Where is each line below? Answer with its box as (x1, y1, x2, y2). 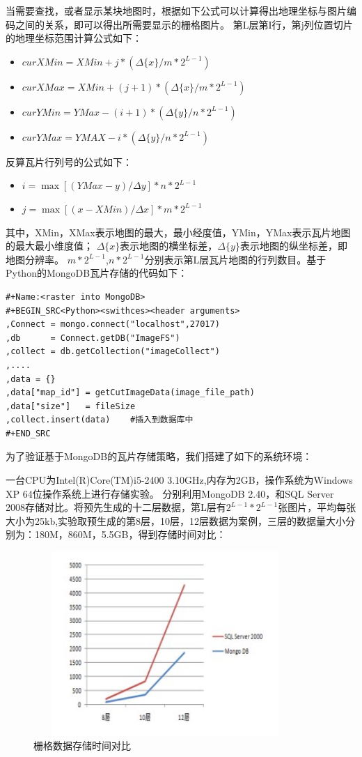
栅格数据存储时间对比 (33, 738, 131, 753)
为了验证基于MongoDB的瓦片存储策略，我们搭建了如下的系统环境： (6, 449, 313, 464)
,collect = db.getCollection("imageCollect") (6, 346, 220, 357)
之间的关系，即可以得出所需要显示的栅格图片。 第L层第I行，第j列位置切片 (15, 17, 353, 31)
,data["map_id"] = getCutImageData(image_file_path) (6, 388, 255, 398)
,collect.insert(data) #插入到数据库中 (6, 415, 194, 425)
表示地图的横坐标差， (120, 238, 218, 253)
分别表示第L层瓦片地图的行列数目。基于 (144, 252, 326, 266)
